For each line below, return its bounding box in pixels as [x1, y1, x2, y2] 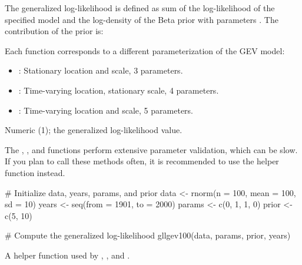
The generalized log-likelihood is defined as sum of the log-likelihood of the [5, 2, 275, 14]
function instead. [5, 166, 65, 178]
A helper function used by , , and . [5, 249, 130, 261]
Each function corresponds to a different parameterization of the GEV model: [5, 44, 285, 57]
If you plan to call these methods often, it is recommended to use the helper [5, 155, 279, 167]
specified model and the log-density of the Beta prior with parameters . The [5, 13, 278, 25]
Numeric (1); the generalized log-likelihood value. [5, 124, 182, 136]
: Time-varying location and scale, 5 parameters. [18, 104, 193, 116]
